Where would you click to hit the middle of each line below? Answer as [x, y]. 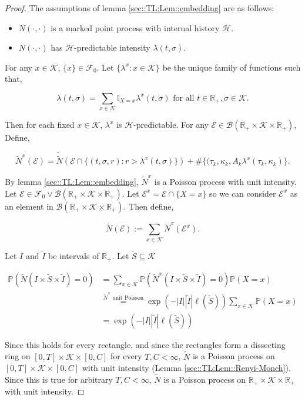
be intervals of [73, 255]
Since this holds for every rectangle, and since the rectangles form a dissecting [145, 344]
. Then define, [149, 206]
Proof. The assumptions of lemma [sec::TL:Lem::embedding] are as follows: [140, 8]
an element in [29, 206]
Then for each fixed [40, 125]
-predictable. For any [171, 125]
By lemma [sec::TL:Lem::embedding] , [72, 182]
